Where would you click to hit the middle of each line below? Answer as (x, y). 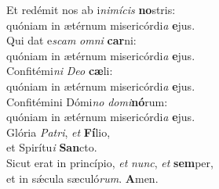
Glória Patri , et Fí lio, (58, 132)
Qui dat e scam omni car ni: (71, 40)
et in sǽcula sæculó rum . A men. (82, 178)
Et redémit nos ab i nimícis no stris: (91, 9)
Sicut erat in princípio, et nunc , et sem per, (110, 162)
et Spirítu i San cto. (52, 147)
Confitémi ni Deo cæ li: (60, 71)
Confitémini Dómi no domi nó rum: (87, 101)
